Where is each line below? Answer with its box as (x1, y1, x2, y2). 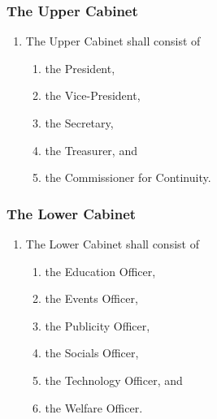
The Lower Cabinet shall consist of (25, 235, 199, 252)
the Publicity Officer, (45, 317, 150, 334)
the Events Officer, (45, 290, 138, 307)
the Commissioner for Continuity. (45, 169, 211, 186)
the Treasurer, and (45, 141, 137, 158)
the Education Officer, (45, 262, 156, 279)
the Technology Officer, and (45, 371, 183, 388)
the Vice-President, (45, 87, 141, 104)
